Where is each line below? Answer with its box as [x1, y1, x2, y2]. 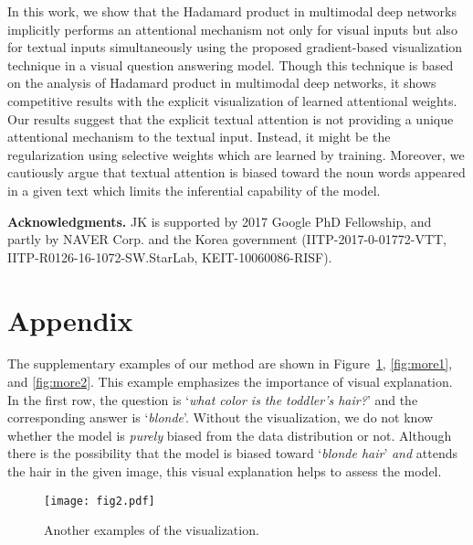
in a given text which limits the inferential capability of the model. [7, 180, 381, 199]
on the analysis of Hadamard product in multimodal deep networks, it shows [7, 73, 436, 92]
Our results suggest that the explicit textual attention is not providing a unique [7, 109, 454, 128]
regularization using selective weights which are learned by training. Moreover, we [7, 144, 465, 164]
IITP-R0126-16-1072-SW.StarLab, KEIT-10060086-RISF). [7, 247, 332, 266]
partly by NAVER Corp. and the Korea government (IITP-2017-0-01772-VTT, [7, 230, 447, 249]
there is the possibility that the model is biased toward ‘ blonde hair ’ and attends [7, 443, 458, 463]
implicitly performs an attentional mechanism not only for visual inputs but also [7, 19, 457, 38]
